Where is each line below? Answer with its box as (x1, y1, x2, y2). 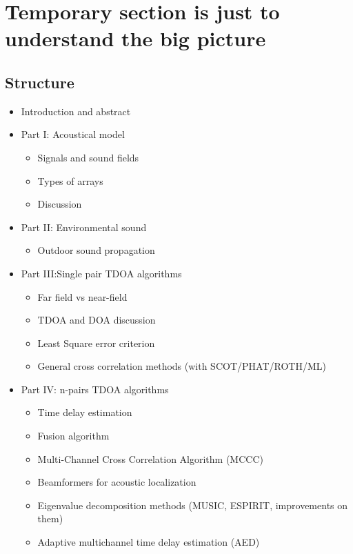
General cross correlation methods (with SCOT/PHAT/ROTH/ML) (37, 359, 326, 373)
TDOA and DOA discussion (37, 313, 156, 327)
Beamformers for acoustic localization (37, 475, 196, 489)
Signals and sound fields (37, 150, 139, 164)
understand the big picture (5, 24, 266, 52)
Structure (5, 71, 74, 92)
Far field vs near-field (37, 289, 128, 304)
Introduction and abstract (21, 103, 131, 118)
